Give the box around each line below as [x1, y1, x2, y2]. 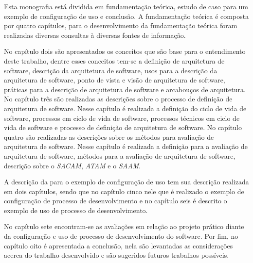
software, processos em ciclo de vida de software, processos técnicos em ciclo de [4, 113, 240, 123]
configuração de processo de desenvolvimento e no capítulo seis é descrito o [4, 196, 227, 206]
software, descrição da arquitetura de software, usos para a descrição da [4, 65, 217, 75]
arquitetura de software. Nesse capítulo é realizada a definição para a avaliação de [4, 141, 248, 151]
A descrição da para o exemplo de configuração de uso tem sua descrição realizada [4, 177, 249, 187]
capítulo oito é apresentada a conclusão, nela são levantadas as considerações [4, 240, 233, 250]
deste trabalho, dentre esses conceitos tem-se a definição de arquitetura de [4, 55, 225, 66]
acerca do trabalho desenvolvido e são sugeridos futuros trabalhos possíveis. [4, 250, 229, 260]
